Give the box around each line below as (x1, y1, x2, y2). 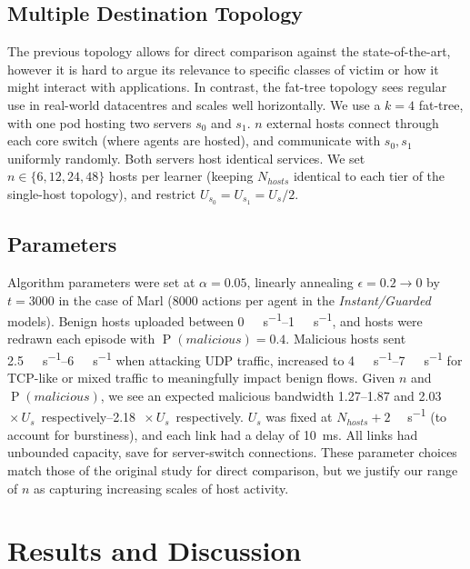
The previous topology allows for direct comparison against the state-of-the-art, (7, 42, 451, 61)
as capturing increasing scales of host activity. (34, 478, 289, 497)
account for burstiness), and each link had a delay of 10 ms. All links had (7, 424, 418, 444)
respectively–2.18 (41, 407, 136, 426)
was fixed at (265, 407, 333, 426)
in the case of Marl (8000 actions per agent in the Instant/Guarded (58, 290, 431, 309)
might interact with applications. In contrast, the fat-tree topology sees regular (7, 77, 447, 96)
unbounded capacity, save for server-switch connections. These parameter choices (7, 443, 457, 462)
